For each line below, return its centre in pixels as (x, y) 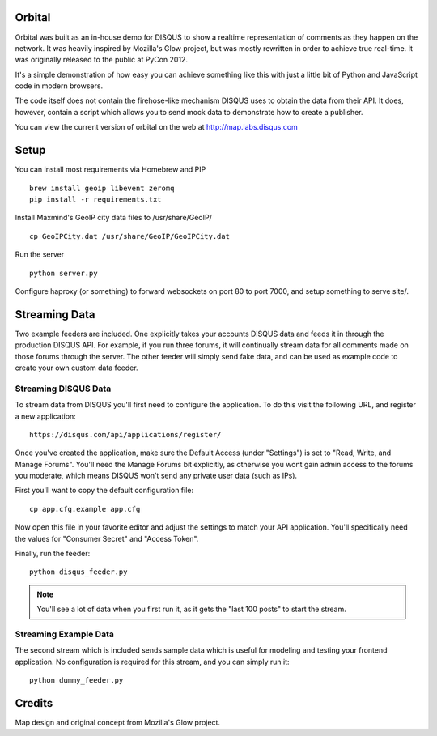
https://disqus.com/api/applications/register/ (125, 434)
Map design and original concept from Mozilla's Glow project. (117, 723)
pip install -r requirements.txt (95, 199)
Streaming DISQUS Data (63, 389)
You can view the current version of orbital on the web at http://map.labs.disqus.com (157, 127)
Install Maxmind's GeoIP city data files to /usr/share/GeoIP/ (113, 218)
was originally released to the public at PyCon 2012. (101, 60)
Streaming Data (55, 315)
